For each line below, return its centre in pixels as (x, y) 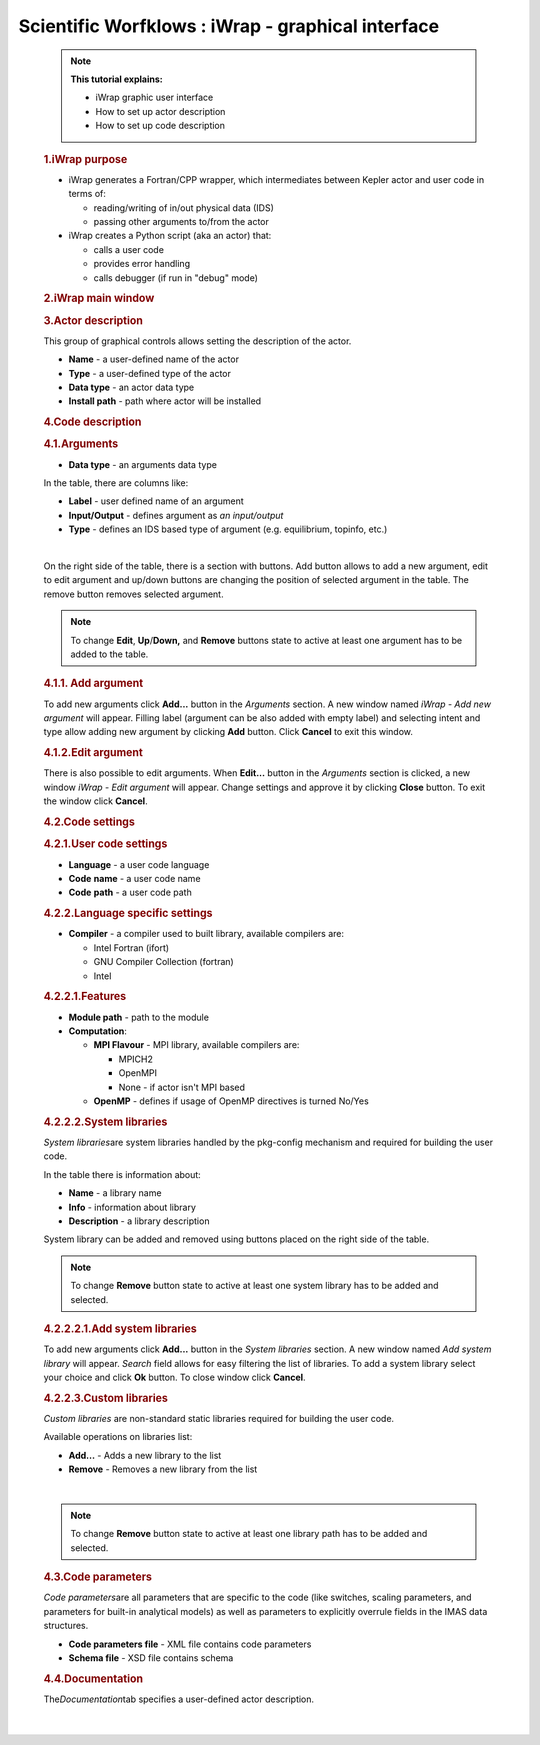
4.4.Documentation (93, 1678)
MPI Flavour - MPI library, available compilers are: (196, 1045)
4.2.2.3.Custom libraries (106, 1398)
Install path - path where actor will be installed (165, 401)
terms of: (87, 194)
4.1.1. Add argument (93, 683)
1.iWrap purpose (85, 159)
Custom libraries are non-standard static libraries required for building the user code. (219, 1418)
